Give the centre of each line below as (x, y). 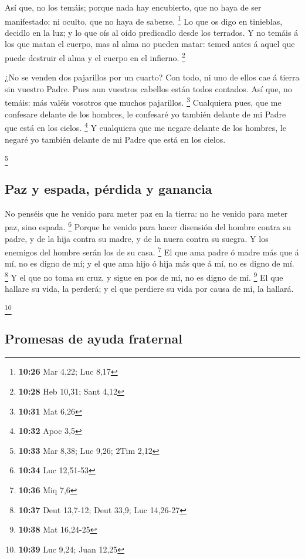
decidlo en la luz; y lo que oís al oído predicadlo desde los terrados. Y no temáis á (152, 32)
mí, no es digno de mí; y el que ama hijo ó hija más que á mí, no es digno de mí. (150, 263)
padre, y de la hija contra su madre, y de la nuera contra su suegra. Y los (137, 238)
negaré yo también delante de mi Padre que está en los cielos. (115, 139)
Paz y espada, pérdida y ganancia (109, 188)
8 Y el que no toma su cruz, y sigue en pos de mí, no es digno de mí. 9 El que (144, 276)
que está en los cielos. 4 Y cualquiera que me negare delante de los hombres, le (145, 127)
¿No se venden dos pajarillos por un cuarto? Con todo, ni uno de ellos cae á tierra (152, 77)
